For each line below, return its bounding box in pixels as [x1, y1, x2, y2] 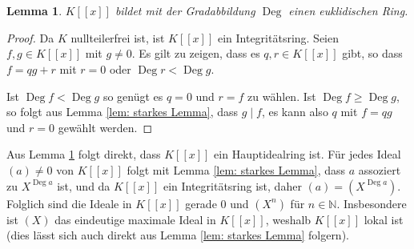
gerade [185, 195, 217, 211]
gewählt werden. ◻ [58, 118, 153, 135]
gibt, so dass [342, 45, 403, 62]
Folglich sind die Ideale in [6, 195, 132, 211]
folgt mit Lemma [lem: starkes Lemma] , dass [127, 161, 346, 178]
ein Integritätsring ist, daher [163, 177, 302, 194]
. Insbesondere [336, 195, 407, 211]
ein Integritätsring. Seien [217, 29, 340, 46]
